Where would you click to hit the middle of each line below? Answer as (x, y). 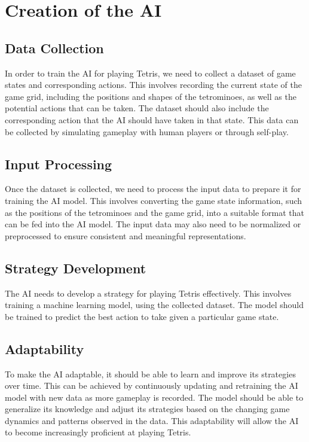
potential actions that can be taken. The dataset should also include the (137, 108)
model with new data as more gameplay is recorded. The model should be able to (154, 397)
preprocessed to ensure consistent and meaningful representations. (126, 235)
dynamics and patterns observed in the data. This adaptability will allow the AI (152, 420)
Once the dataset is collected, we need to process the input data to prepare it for (153, 189)
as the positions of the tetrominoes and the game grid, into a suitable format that (155, 212)
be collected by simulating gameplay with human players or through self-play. (147, 131)
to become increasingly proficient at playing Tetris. (98, 432)
